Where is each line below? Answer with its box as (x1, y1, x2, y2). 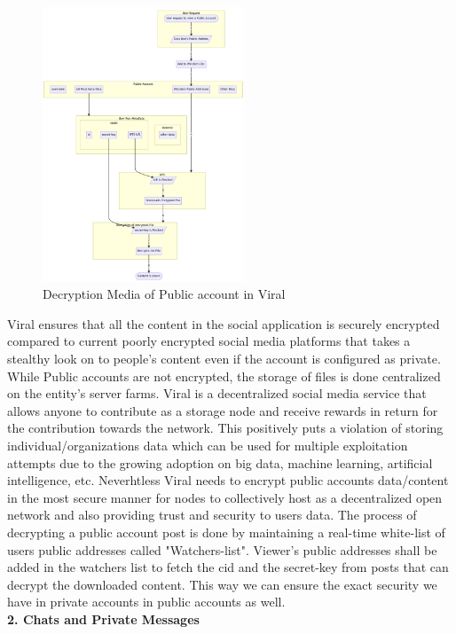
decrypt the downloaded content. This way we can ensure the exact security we (7, 575, 437, 593)
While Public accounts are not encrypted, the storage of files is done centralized (7, 366, 441, 385)
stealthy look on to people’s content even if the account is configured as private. (7, 348, 441, 367)
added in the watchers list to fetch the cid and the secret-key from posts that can (7, 558, 449, 576)
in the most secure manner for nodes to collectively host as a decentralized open (7, 488, 443, 506)
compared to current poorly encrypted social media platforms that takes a (7, 332, 411, 350)
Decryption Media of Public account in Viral (43, 285, 286, 303)
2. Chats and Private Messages (7, 609, 200, 628)
